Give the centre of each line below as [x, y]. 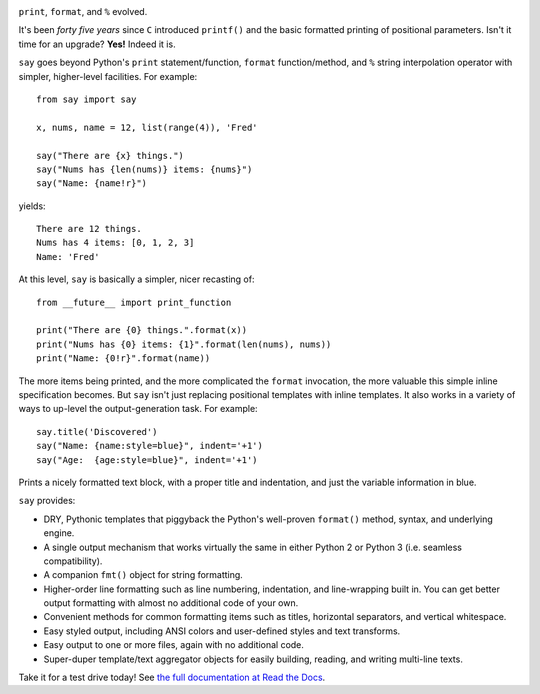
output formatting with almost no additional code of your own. [171, 603]
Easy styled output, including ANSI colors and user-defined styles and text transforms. [222, 631]
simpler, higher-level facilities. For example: [108, 76]
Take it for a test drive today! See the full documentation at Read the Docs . [172, 677]
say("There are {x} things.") [110, 155]
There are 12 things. [89, 229]
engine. [59, 533]
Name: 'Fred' [68, 256]
